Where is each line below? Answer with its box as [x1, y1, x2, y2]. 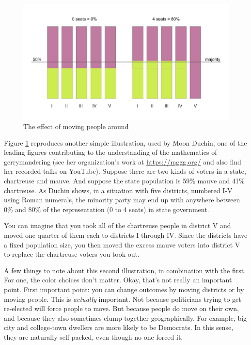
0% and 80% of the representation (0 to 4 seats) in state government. [4, 204, 209, 214]
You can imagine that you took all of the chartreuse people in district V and [4, 220, 231, 230]
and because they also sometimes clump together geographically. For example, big [4, 312, 247, 323]
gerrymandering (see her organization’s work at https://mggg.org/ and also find [4, 156, 241, 166]
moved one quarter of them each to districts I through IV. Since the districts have [4, 230, 248, 240]
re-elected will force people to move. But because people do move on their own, [4, 303, 239, 313]
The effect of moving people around [23, 121, 129, 131]
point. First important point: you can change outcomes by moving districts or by [4, 284, 244, 294]
